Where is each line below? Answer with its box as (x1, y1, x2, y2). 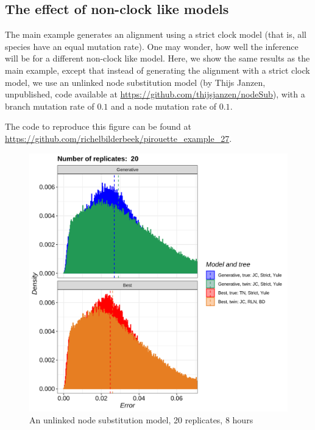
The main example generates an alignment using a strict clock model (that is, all (5, 28, 307, 41)
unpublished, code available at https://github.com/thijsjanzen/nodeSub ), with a (5, 88, 305, 100)
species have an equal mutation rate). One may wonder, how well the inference (5, 40, 299, 52)
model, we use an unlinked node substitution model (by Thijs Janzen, (5, 76, 266, 88)
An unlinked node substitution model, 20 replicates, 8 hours (29, 414, 253, 426)
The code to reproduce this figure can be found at (5, 120, 191, 133)
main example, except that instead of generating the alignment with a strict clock (5, 63, 310, 76)
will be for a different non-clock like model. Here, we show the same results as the (5, 52, 310, 65)
